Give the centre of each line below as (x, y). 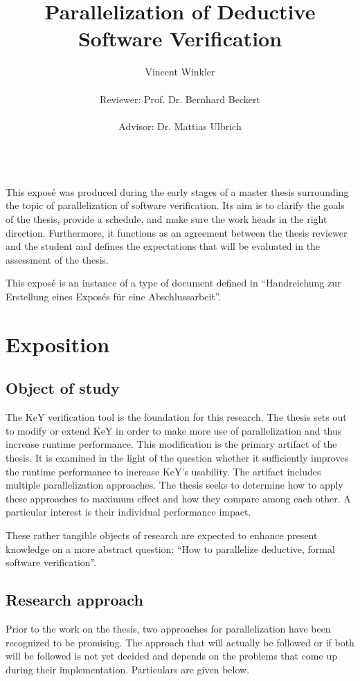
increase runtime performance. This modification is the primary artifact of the (171, 444)
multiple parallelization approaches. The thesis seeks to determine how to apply (174, 485)
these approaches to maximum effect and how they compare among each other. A (178, 498)
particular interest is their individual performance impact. (128, 512)
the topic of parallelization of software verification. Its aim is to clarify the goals (175, 205)
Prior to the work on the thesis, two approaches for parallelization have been (168, 628)
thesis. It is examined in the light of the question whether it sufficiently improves (177, 457)
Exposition (58, 344)
